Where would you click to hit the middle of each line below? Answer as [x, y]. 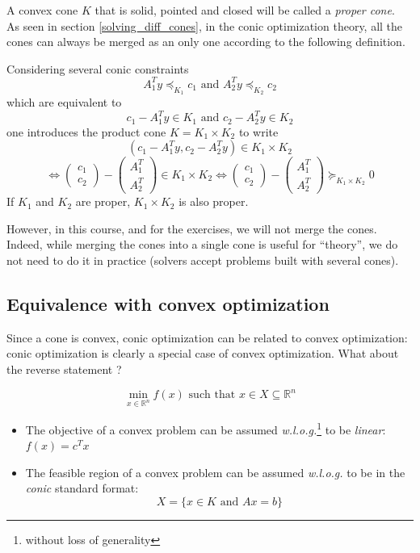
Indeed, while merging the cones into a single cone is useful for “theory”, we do [202, 244]
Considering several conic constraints [98, 68]
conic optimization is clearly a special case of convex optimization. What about [203, 353]
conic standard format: [82, 488]
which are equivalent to [64, 102]
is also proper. [214, 201]
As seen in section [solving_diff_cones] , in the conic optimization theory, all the [205, 25]
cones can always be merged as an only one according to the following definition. [206, 42]
